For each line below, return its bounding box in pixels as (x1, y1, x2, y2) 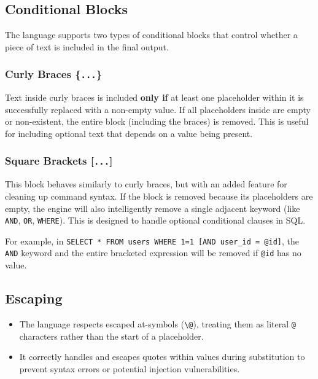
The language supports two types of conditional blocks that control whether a (5, 28, 298, 41)
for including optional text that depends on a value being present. (5, 127, 253, 139)
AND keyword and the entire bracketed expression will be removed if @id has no (5, 246, 301, 259)
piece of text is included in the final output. (5, 40, 169, 53)
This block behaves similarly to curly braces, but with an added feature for (5, 178, 287, 190)
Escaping (5, 289, 63, 308)
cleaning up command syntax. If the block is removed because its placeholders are (5, 189, 313, 202)
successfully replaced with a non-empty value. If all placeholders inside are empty (5, 103, 311, 115)
